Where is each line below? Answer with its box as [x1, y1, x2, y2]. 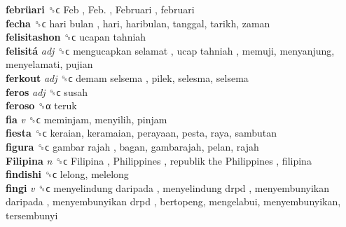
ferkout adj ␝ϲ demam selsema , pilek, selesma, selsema [6, 70, 249, 85]
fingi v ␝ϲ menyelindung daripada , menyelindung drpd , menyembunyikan [6, 180, 329, 195]
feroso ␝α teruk [6, 98, 77, 113]
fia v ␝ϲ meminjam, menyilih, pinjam [6, 111, 167, 126]
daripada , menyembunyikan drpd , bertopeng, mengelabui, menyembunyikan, [6, 194, 341, 209]
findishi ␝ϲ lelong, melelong [6, 167, 129, 181]
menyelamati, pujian [6, 57, 93, 71]
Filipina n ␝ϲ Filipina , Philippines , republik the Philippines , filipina [6, 153, 312, 167]
